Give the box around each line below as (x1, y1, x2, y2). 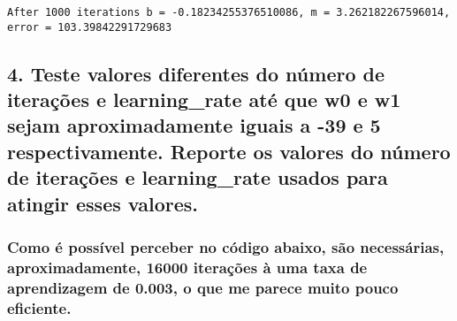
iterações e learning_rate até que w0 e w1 (7, 86, 401, 113)
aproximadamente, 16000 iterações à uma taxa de (7, 256, 368, 278)
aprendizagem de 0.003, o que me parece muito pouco (7, 276, 399, 298)
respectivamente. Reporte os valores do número (7, 137, 451, 164)
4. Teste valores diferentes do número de (7, 59, 385, 87)
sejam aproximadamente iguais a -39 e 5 (7, 111, 381, 139)
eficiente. (7, 296, 72, 318)
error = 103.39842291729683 (7, 20, 172, 34)
